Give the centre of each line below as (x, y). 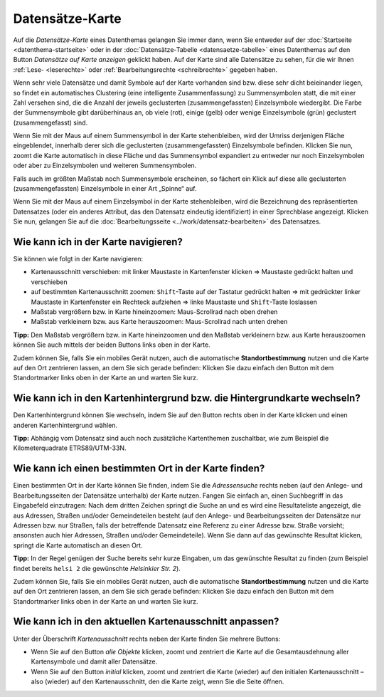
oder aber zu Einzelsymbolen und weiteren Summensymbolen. (105, 166)
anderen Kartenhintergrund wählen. (65, 425)
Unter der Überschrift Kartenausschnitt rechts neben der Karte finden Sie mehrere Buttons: (147, 639)
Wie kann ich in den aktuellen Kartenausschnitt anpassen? (146, 622)
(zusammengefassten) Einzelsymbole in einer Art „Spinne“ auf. (105, 189)
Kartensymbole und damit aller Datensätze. (94, 661)
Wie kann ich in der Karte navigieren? (98, 242)
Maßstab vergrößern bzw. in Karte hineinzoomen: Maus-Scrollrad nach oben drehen (154, 312)
